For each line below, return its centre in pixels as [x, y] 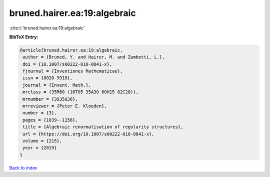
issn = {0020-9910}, [48, 78]
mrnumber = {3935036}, [50, 99]
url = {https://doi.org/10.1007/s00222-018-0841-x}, [88, 134]
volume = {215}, [42, 141]
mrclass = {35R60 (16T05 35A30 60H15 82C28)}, [80, 92]
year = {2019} [40, 148]
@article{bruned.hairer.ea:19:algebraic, [71, 50]
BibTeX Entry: [24, 37]
